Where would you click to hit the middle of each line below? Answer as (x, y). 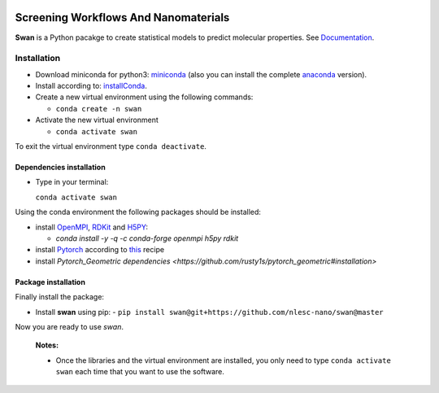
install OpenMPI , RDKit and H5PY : (91, 227)
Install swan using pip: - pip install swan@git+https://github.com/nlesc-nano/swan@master (209, 312)
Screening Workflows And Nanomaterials (122, 17)
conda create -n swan (99, 109)
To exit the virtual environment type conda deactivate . (111, 146)
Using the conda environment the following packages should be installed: (138, 212)
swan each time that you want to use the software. (140, 372)
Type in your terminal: (72, 182)
